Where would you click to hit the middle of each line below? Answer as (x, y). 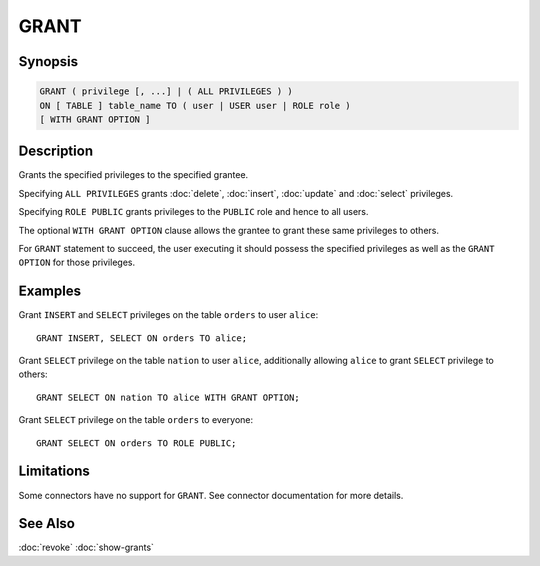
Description (56, 151)
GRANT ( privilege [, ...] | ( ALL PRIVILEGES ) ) (166, 91)
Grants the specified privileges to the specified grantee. (133, 175)
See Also (46, 523)
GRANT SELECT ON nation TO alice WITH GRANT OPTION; (168, 397)
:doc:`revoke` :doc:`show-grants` (86, 547)
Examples (50, 291)
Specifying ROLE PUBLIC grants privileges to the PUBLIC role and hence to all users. (193, 212)
